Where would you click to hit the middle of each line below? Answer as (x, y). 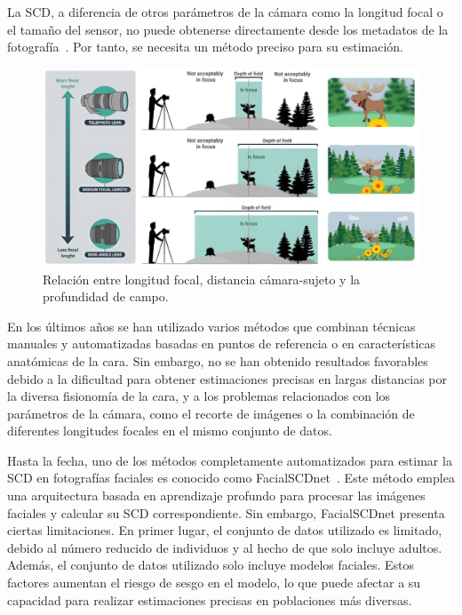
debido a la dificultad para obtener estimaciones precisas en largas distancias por (227, 378)
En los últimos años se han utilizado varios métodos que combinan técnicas (211, 326)
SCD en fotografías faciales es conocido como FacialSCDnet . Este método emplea (231, 478)
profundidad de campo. (106, 296)
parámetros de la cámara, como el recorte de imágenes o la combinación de (211, 413)
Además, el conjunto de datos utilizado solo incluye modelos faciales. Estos (211, 565)
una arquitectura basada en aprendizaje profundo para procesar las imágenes (216, 495)
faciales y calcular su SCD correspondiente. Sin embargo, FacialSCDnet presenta (226, 512)
